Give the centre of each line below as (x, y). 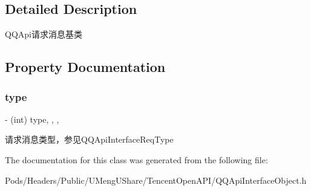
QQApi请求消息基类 (44, 34)
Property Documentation (85, 67)
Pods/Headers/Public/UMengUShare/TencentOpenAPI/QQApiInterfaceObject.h (156, 180)
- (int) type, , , (32, 119)
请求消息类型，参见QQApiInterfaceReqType (89, 139)
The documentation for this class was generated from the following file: (136, 159)
